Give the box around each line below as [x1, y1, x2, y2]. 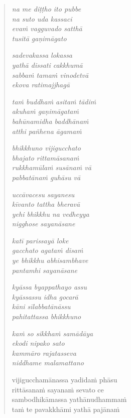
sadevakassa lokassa [12, 50, 73, 60]
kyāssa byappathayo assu [12, 282, 87, 292]
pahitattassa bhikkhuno [12, 311, 81, 322]
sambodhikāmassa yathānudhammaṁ [12, 394, 127, 404]
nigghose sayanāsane [12, 218, 75, 229]
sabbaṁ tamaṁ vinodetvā [12, 69, 89, 80]
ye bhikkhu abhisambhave [12, 255, 88, 265]
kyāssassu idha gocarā [12, 291, 78, 302]
